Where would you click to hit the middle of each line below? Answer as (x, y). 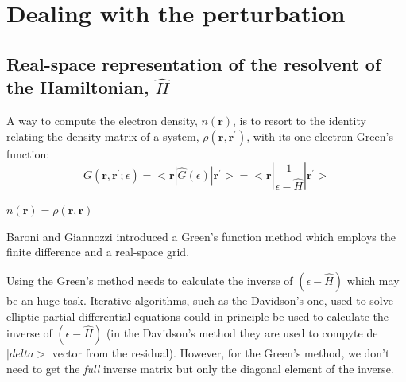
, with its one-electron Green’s (320, 136)
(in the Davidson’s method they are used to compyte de (242, 333)
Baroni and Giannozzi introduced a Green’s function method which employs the (201, 236)
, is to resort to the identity (300, 120)
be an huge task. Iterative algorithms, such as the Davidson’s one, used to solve (200, 300)
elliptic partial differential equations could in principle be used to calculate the (197, 316)
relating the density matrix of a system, (103, 136)
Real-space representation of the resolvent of (194, 63)
